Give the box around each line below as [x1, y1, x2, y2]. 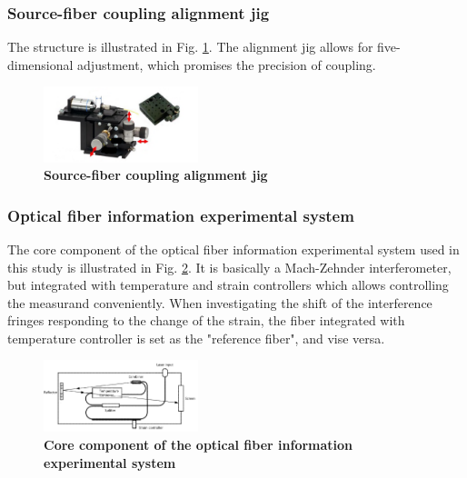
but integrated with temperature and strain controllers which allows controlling [7, 275, 449, 294]
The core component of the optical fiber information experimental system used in [7, 239, 460, 258]
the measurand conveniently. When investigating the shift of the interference [7, 293, 432, 312]
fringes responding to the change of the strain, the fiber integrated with [7, 311, 405, 330]
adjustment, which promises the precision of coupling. [77, 55, 376, 74]
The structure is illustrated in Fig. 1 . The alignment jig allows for [7, 37, 373, 56]
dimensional [7, 55, 74, 74]
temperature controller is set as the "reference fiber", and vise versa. [7, 328, 385, 347]
